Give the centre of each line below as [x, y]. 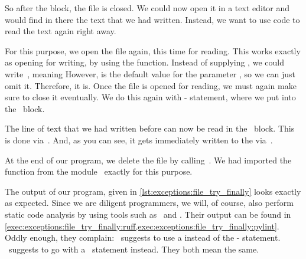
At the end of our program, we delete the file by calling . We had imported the [148, 160]
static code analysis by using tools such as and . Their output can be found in [148, 214]
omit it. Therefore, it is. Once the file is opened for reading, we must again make [151, 85]
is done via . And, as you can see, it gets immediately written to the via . [139, 140]
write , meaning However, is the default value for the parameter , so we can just [150, 73]
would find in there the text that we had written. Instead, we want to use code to [152, 19]
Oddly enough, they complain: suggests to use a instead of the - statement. [143, 237]
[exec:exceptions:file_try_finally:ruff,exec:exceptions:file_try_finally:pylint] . [142, 226]
